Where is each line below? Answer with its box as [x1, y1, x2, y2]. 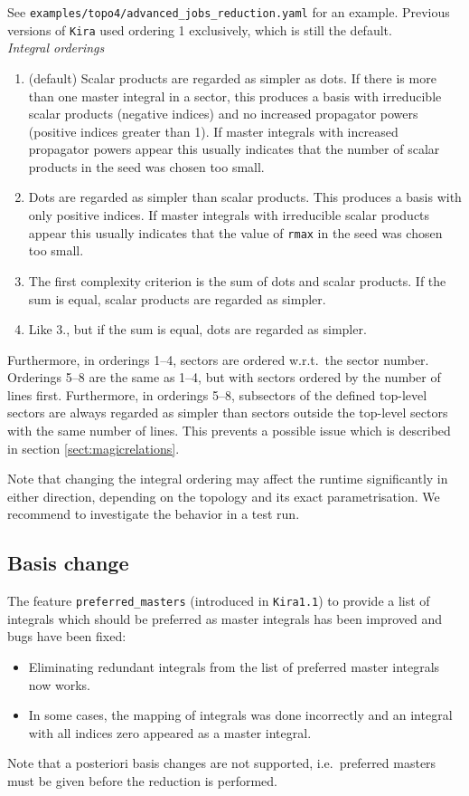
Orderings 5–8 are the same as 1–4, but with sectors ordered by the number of [7, 368, 441, 387]
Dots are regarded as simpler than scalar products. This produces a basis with [28, 187, 462, 206]
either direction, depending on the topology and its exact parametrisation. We [7, 486, 440, 505]
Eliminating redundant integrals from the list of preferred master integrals [28, 657, 440, 676]
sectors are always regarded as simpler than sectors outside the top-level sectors [7, 403, 448, 422]
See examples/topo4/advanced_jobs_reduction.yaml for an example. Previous [7, 3, 450, 21]
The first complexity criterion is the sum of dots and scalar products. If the [28, 271, 446, 290]
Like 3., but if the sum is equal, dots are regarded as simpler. [28, 320, 367, 339]
